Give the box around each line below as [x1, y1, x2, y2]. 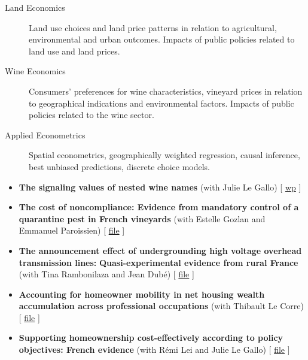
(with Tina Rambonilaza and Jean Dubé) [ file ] [19, 268, 194, 280]
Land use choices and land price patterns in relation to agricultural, [29, 21, 277, 34]
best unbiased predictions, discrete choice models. [29, 160, 211, 173]
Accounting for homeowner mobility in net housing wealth [19, 288, 265, 300]
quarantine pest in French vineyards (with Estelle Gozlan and [19, 212, 266, 225]
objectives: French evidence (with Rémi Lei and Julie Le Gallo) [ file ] [19, 343, 290, 356]
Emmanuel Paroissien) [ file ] [19, 224, 125, 237]
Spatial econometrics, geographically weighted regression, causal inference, [29, 149, 300, 161]
